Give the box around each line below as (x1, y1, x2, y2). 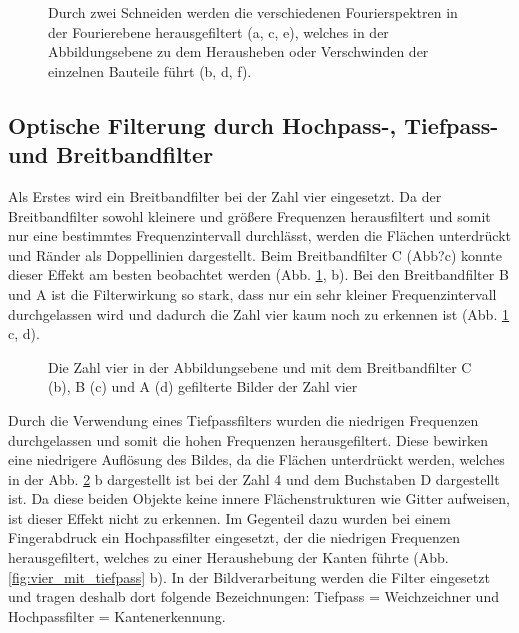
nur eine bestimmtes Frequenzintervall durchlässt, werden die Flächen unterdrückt (8, 225, 512, 246)
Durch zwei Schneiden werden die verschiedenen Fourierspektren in (48, 2, 458, 22)
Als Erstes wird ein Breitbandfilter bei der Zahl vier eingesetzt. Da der (8, 185, 442, 206)
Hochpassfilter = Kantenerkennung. (8, 605, 226, 626)
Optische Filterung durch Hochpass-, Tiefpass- (8, 109, 499, 140)
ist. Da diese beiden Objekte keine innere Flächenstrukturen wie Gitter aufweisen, (8, 488, 510, 509)
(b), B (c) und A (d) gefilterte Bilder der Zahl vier (48, 376, 358, 397)
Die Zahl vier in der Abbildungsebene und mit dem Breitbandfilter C (48, 356, 472, 377)
